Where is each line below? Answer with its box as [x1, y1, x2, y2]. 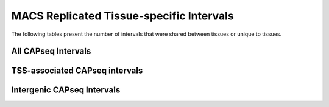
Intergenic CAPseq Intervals [11, 85, 121, 95]
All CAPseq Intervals [11, 46, 91, 57]
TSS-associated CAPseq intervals [11, 66, 143, 76]
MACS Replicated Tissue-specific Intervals [11, 9, 234, 22]
